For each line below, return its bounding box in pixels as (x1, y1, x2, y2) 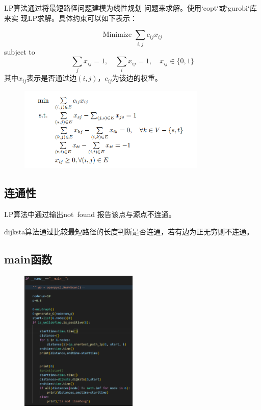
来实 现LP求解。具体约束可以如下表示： (4, 12, 137, 23)
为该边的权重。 (112, 73, 162, 83)
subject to (4, 46, 35, 57)
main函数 (4, 251, 52, 267)
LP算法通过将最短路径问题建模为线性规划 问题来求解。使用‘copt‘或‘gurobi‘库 (4, 3, 257, 13)
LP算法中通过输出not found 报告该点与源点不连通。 (4, 209, 176, 220)
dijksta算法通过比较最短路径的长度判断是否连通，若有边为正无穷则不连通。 (4, 226, 254, 236)
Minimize (102, 31, 132, 39)
